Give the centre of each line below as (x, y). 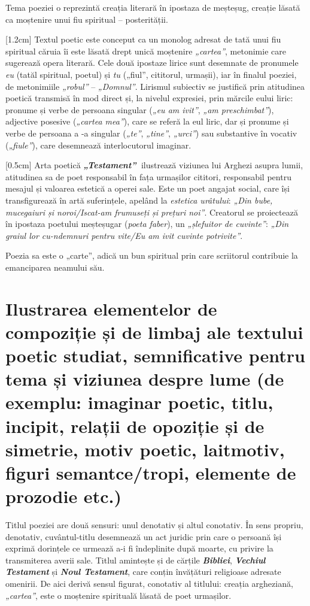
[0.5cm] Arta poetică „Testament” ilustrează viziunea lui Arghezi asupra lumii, (154, 165)
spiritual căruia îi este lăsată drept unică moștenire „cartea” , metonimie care (146, 51)
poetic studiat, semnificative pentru (156, 355)
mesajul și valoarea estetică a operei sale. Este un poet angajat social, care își (148, 188)
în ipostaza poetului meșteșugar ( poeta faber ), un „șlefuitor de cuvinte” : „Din (147, 224)
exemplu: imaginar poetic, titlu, (139, 402)
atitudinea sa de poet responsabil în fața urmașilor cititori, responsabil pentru (148, 176)
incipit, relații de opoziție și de (135, 425)
